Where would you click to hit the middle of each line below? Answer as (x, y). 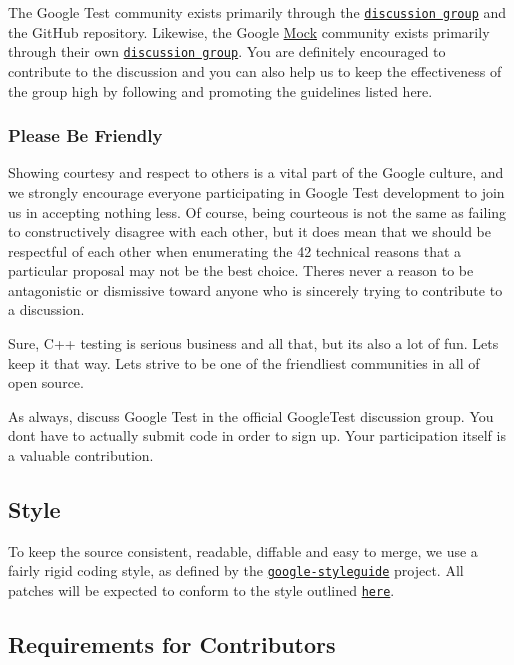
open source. (46, 382)
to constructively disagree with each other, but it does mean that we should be (250, 231)
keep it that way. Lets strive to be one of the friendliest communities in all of (244, 362)
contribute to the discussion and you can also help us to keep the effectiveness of (255, 70)
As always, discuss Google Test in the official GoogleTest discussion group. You (251, 415)
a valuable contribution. (81, 455)
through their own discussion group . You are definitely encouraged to (227, 51)
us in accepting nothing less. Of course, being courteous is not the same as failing (257, 211)
